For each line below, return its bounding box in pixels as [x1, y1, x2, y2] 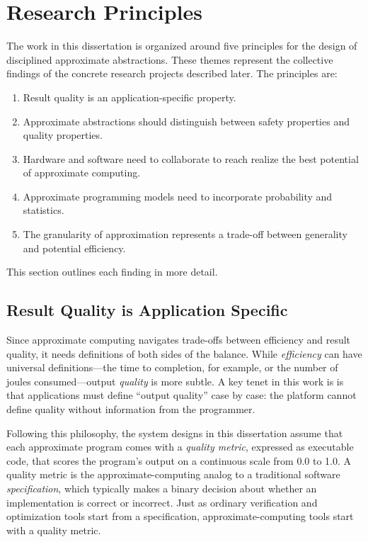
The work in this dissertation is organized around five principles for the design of [6, 38, 357, 53]
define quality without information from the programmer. [6, 402, 255, 417]
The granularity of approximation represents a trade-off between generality [23, 227, 347, 242]
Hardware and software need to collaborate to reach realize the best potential [23, 151, 359, 166]
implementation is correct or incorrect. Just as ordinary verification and [6, 495, 318, 509]
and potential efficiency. [23, 240, 126, 255]
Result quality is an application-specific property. [23, 89, 236, 104]
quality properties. [23, 128, 103, 142]
